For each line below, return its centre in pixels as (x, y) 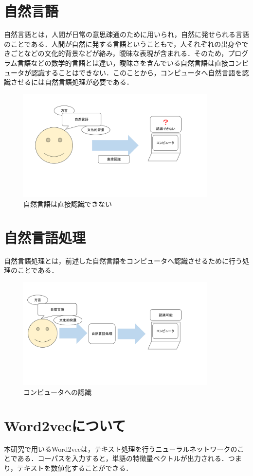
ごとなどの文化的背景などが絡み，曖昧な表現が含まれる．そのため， (119, 53)
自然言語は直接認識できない (68, 203)
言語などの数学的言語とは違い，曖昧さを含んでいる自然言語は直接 (123, 62)
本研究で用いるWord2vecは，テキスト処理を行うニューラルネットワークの (121, 449)
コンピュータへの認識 (57, 392)
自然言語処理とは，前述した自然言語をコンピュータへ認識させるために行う (123, 260)
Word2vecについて (65, 425)
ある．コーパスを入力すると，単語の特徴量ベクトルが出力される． (123, 458)
